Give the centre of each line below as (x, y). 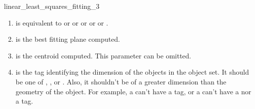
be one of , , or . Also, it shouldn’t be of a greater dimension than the (121, 81)
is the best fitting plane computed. (68, 39)
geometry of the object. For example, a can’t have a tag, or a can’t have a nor (133, 91)
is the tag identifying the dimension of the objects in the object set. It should (132, 72)
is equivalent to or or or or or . (62, 22)
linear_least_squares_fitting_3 (52, 6)
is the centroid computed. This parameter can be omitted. (103, 55)
